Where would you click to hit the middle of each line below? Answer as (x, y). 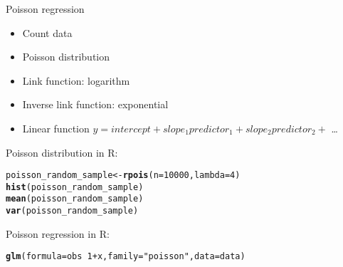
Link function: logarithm (76, 80)
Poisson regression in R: (58, 233)
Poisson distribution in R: (62, 152)
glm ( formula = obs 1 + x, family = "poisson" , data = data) (126, 257)
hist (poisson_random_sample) (75, 187)
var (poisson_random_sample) (72, 211)
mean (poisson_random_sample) (75, 199)
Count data (47, 32)
